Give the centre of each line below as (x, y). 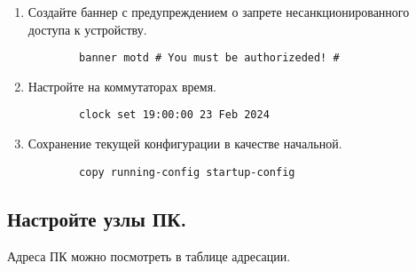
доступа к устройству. (87, 29)
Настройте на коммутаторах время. (122, 86)
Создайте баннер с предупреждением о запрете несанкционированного (219, 12)
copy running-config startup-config (187, 172)
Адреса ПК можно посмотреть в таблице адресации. (149, 255)
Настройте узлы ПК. (97, 218)
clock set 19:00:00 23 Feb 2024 (174, 115)
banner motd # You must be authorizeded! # (209, 58)
